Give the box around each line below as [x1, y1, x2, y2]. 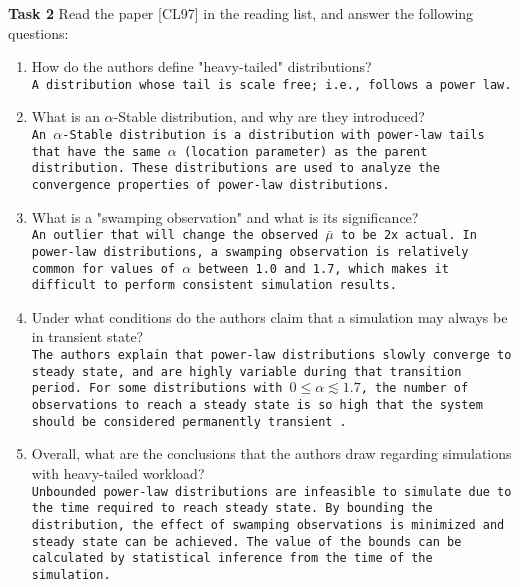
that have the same [31, 144, 161, 159]
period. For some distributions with [31, 381, 283, 396]
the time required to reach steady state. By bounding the [31, 501, 433, 516]
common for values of [31, 261, 175, 276]
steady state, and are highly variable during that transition [31, 364, 462, 379]
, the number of [360, 381, 469, 396]
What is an [31, 106, 100, 127]
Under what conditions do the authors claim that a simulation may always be [31, 306, 508, 327]
